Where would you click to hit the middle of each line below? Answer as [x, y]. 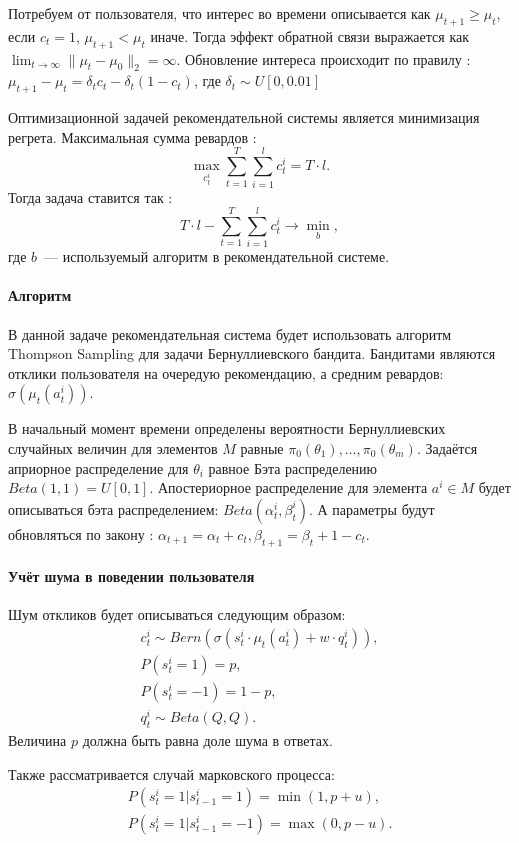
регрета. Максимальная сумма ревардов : [132, 136]
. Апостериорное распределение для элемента [288, 487]
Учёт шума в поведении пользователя [131, 576]
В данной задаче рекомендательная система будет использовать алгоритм [230, 333]
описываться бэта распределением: [113, 508]
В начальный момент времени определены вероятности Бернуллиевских [227, 428]
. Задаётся [447, 447]
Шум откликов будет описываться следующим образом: [177, 614]
